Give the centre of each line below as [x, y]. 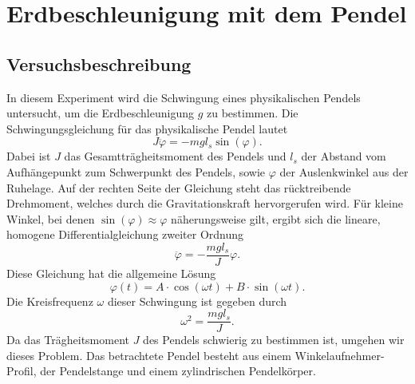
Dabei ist [29, 156]
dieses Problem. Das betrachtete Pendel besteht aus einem [149, 355]
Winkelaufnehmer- [340, 355]
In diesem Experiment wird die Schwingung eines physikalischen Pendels [184, 97]
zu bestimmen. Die [252, 113]
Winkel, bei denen [51, 218]
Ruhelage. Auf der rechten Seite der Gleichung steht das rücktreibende [179, 187]
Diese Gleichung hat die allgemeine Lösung [111, 273]
